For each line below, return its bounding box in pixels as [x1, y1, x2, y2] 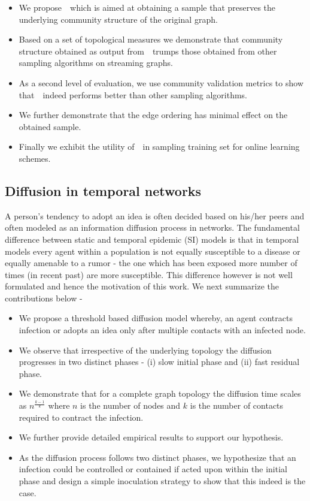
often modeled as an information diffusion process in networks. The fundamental [5, 221, 300, 234]
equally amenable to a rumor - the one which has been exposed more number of [5, 256, 297, 269]
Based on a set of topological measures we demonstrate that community [19, 33, 283, 46]
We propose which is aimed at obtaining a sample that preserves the [19, 1, 276, 13]
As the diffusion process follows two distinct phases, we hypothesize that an [19, 451, 296, 463]
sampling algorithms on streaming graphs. [19, 56, 173, 69]
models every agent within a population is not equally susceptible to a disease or [5, 245, 300, 257]
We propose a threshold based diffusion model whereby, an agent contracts [19, 312, 293, 324]
